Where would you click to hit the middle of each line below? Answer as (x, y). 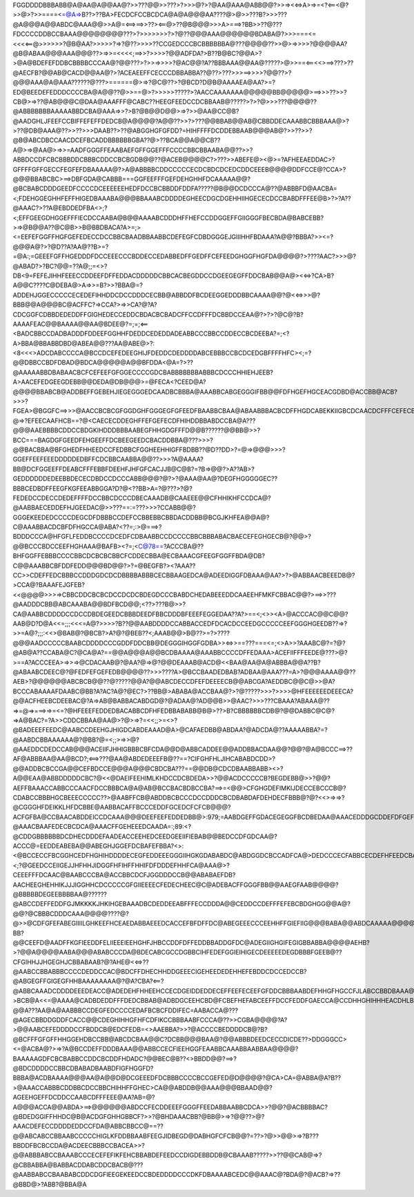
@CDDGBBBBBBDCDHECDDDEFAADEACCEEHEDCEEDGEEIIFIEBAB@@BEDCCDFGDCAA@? (145, 836)
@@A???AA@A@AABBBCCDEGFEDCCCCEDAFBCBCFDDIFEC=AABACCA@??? (125, 1010)
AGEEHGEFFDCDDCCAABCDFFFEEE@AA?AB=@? (84, 1098)
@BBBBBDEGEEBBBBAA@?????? (60, 894)
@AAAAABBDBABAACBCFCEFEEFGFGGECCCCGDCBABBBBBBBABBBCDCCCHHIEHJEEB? (143, 372)
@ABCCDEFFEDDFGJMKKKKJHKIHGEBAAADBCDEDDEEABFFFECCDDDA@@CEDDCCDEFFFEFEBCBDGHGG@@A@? (182, 904)
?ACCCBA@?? (184, 546)
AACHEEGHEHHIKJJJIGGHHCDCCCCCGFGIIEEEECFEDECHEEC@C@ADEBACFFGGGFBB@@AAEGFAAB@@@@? (176, 885)
